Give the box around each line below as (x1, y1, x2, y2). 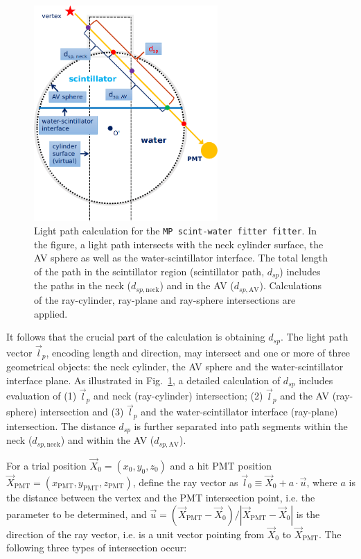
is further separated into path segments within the (134, 418, 348, 433)
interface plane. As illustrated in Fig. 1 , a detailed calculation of (6, 372, 281, 387)
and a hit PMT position (170, 458, 272, 472)
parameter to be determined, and (6, 506, 147, 521)
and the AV (280, 388, 329, 403)
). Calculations (259, 278, 322, 293)
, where (306, 474, 337, 489)
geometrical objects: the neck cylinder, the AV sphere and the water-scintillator (6, 359, 344, 374)
